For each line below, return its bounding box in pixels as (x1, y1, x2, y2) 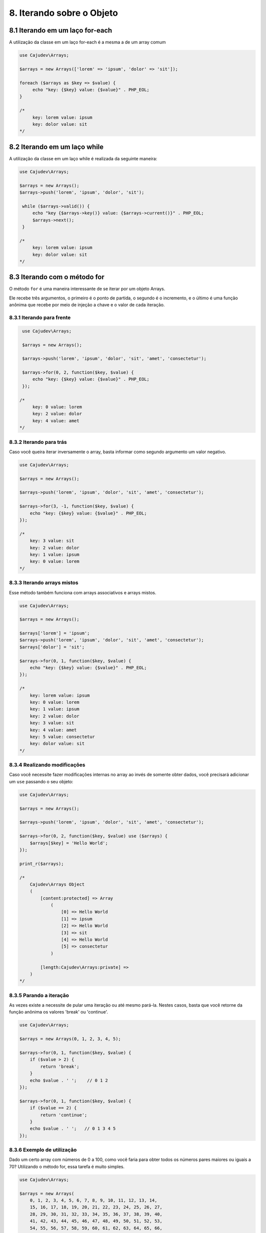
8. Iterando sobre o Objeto (9, 7, 118, 18)
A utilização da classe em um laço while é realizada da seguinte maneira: (9, 155, 158, 161)
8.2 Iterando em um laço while (9, 143, 104, 151)
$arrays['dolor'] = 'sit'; (19, 644, 85, 650)
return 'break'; (40, 1063, 80, 1069)
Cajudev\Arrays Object (30, 881, 85, 887)
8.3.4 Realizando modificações (9, 762, 86, 768)
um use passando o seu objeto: (9, 778, 73, 784)
